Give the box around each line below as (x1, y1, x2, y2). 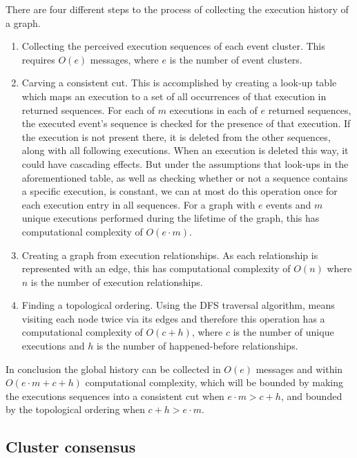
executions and (21, 338, 85, 353)
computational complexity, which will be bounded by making (85, 375, 343, 390)
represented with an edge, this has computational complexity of (21, 261, 291, 276)
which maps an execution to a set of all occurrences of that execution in (21, 88, 327, 103)
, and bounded (280, 388, 342, 403)
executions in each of (169, 102, 258, 117)
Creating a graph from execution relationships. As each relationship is (21, 247, 318, 262)
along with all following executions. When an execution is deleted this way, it (21, 143, 349, 158)
